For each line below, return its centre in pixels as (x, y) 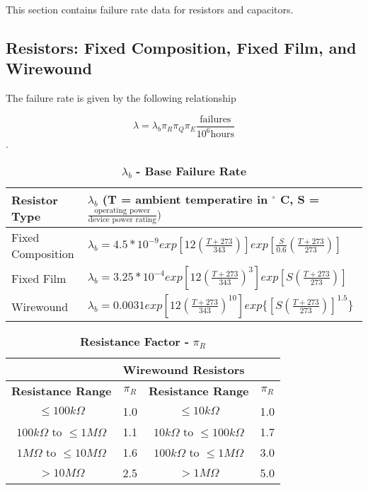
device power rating (122, 220)
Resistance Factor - (134, 342)
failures (215, 119)
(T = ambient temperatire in (185, 199)
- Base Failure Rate (191, 170)
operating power (122, 210)
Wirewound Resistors (184, 370)
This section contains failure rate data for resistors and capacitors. (150, 9)
